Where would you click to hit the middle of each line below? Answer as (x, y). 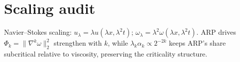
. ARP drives (216, 32)
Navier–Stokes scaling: (38, 32)
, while (118, 43)
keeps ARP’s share (197, 43)
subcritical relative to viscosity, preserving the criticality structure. (106, 53)
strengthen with (78, 43)
